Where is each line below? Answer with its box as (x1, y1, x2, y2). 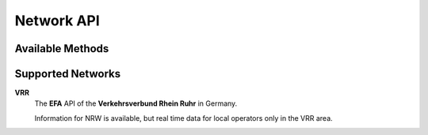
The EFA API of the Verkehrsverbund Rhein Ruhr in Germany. (34, 99, 238, 108)
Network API (14, 12, 101, 29)
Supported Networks (14, 67, 121, 81)
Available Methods (14, 42, 109, 55)
